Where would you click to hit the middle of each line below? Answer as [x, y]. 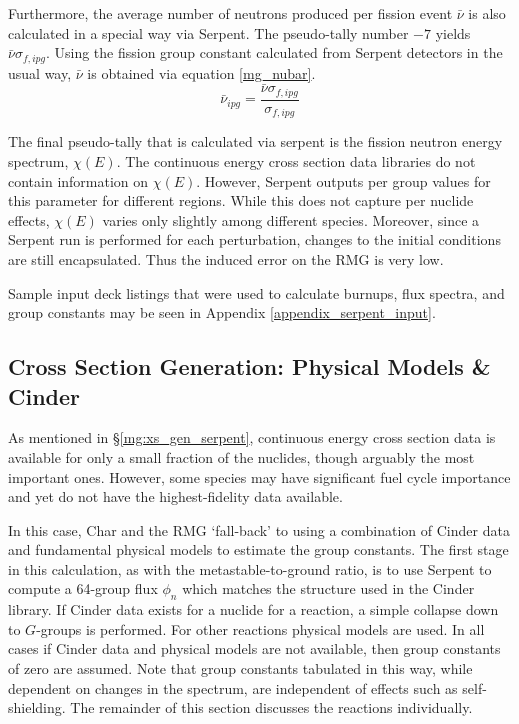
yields [453, 32]
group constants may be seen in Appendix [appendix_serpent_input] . [222, 312]
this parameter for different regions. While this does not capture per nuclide [241, 200]
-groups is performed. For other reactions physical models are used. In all [260, 628]
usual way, [40, 72]
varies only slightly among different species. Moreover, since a [291, 219]
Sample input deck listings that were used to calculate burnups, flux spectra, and [256, 292]
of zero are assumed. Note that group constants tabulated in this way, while [240, 668]
